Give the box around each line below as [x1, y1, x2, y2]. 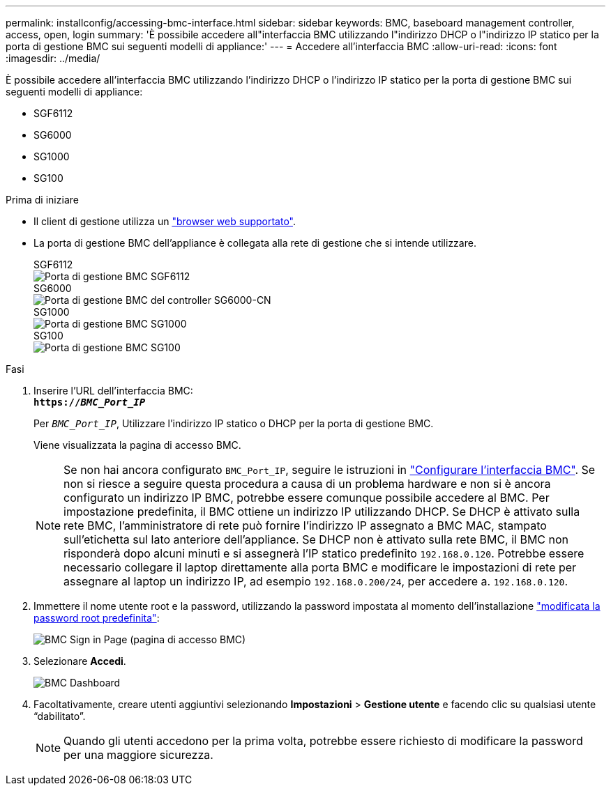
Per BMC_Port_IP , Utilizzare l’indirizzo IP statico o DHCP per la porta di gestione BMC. [33, 417, 434, 429]
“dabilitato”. [33, 710, 86, 722]
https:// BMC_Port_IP [33, 397, 146, 408]
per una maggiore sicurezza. [63, 748, 213, 762]
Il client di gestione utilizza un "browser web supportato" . [33, 215, 296, 227]
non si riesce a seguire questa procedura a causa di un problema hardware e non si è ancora [63, 477, 551, 491]
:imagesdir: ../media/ [6, 52, 100, 64]
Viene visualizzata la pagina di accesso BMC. [33, 439, 241, 451]
